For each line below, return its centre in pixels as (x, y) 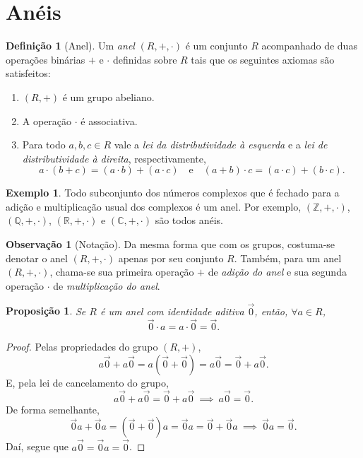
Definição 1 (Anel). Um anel (70, 46)
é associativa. (109, 121)
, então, (271, 311)
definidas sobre (145, 59)
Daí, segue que (37, 446)
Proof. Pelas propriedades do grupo (82, 347)
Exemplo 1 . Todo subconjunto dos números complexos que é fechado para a (173, 193)
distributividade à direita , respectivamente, (114, 158)
